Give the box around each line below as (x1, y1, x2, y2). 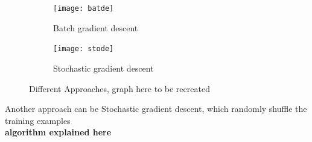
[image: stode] (53, 45, 114, 54)
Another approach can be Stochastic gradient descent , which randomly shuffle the (5, 102, 307, 115)
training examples (5, 114, 71, 126)
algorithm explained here (5, 126, 112, 138)
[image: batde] (53, 4, 114, 13)
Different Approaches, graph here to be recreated (29, 82, 210, 94)
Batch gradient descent (53, 21, 138, 34)
